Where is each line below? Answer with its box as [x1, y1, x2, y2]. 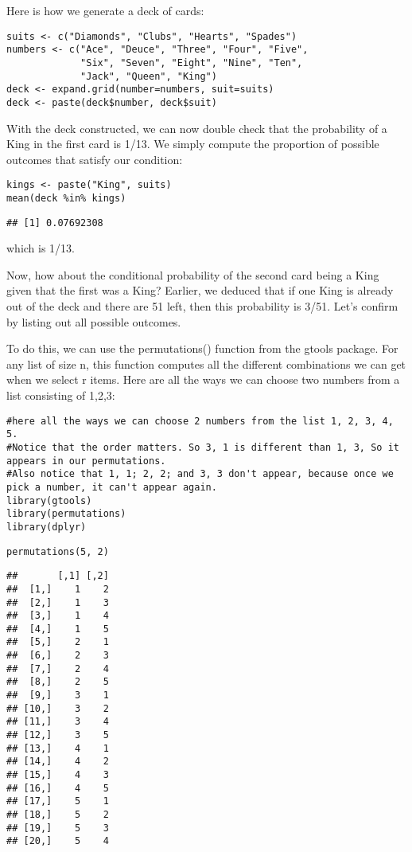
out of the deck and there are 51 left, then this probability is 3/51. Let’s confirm [6, 298, 398, 315]
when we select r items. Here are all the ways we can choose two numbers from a [6, 371, 400, 388]
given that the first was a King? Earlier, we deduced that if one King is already [6, 282, 394, 299]
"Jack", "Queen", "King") [80, 70, 217, 82]
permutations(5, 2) [6, 545, 109, 557]
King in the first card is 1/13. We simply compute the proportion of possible [6, 135, 379, 152]
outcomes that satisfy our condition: [6, 150, 183, 167]
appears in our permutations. [6, 455, 166, 467]
